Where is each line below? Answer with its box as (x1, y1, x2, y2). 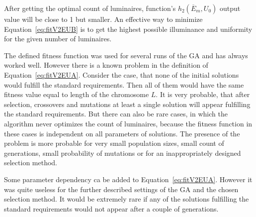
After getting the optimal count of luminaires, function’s (4, 3, 176, 13)
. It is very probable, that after (156, 89, 250, 100)
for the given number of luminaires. (4, 33, 112, 44)
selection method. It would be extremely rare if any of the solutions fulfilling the (4, 194, 249, 204)
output (219, 3, 241, 13)
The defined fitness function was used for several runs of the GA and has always (4, 50, 248, 60)
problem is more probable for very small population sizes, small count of (4, 138, 224, 148)
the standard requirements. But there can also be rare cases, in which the (4, 108, 228, 119)
